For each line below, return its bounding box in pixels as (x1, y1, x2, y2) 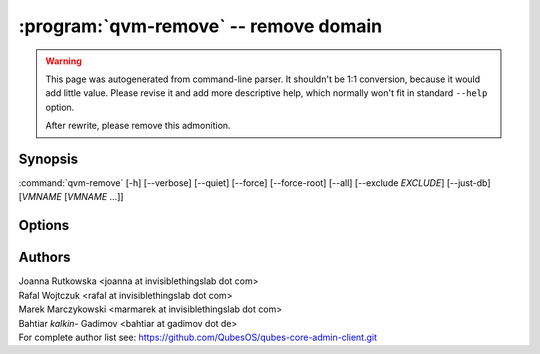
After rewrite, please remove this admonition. (45, 120, 231, 132)
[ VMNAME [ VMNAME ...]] (18, 191, 124, 203)
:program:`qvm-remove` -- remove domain (18, 15, 383, 37)
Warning (45, 55, 82, 67)
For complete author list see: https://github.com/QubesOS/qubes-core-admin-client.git (18, 331, 378, 343)
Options (18, 217, 70, 234)
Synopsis (18, 150, 79, 167)
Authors (18, 249, 71, 266)
